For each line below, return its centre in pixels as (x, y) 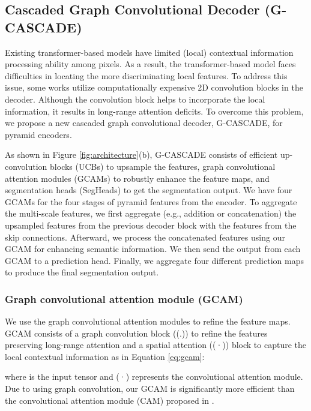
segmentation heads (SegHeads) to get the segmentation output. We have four (149, 190)
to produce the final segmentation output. (82, 272)
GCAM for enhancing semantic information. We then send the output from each (153, 249)
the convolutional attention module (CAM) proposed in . (110, 400)
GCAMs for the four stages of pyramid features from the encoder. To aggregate (151, 201)
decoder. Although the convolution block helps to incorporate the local (135, 99)
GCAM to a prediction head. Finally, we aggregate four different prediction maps (154, 260)
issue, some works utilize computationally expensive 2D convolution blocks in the (154, 87)
